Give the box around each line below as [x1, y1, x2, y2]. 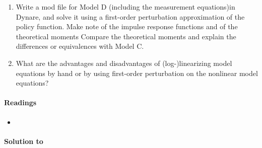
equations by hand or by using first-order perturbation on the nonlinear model [16, 67, 258, 78]
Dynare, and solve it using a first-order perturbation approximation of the [16, 11, 245, 22]
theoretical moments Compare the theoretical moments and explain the [16, 31, 236, 41]
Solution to [4, 135, 43, 146]
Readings [4, 97, 37, 108]
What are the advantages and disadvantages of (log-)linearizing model [16, 57, 232, 68]
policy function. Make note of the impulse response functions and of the [16, 21, 238, 32]
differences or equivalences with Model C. [16, 41, 144, 51]
